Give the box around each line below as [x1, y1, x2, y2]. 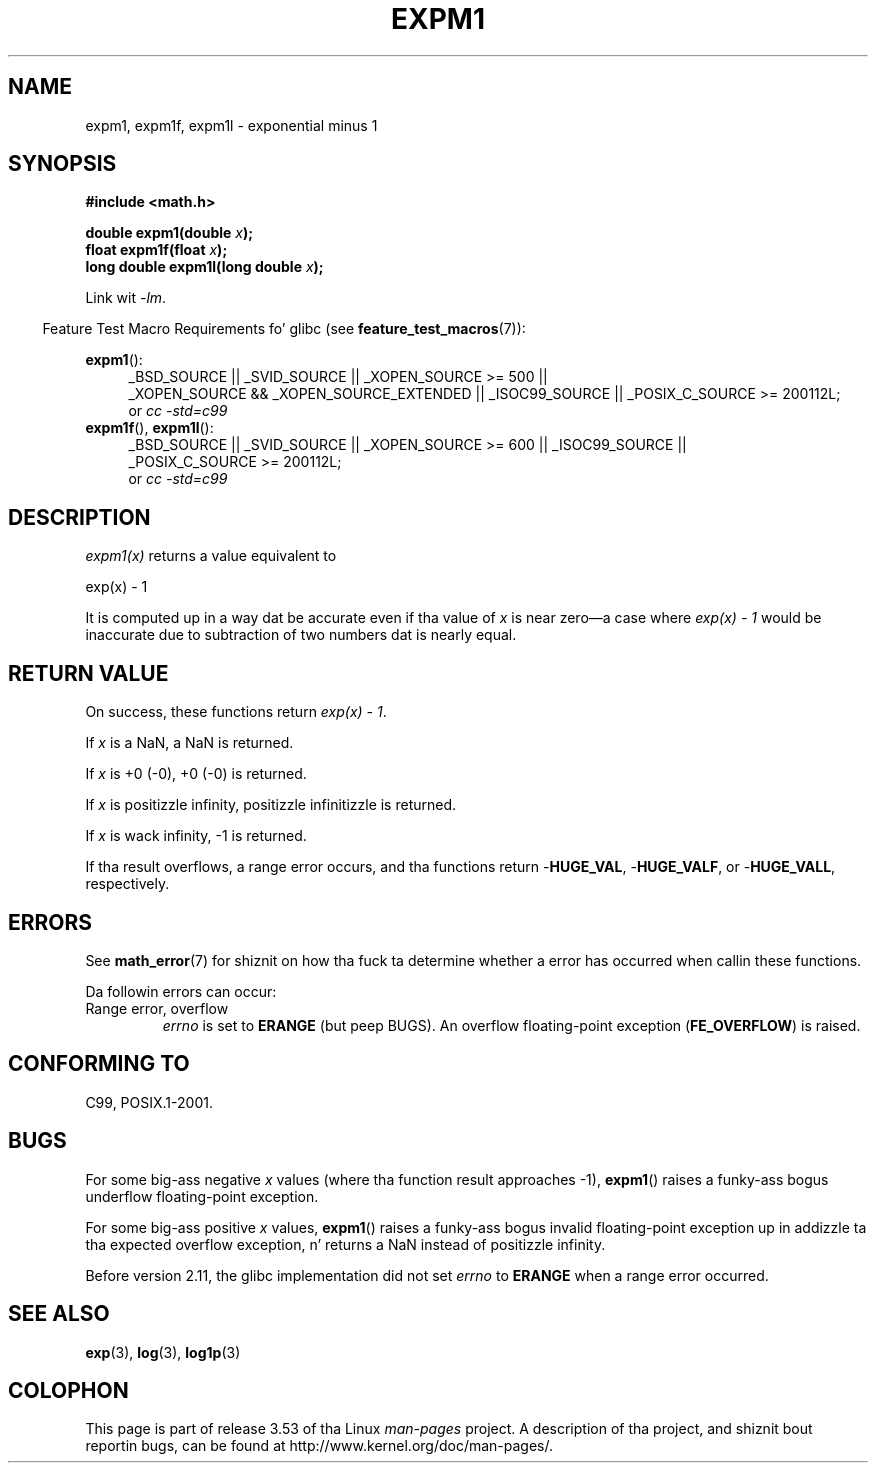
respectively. [85, 875, 170, 893]
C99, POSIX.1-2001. [85, 1093, 213, 1111]
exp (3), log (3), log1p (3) [85, 1343, 241, 1361]
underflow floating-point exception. [85, 1187, 319, 1205]
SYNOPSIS [8, 151, 117, 177]
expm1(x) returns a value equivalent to [85, 547, 337, 565]
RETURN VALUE [8, 660, 169, 686]
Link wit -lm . [85, 289, 167, 307]
